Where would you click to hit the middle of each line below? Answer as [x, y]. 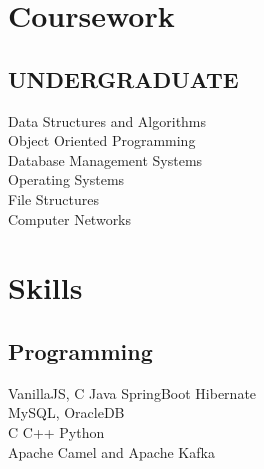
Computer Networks [70, 218]
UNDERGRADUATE [123, 78]
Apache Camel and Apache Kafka [111, 451]
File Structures [53, 198]
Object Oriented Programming [102, 140]
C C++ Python [56, 431]
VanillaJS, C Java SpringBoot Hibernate [132, 392]
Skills [45, 287]
